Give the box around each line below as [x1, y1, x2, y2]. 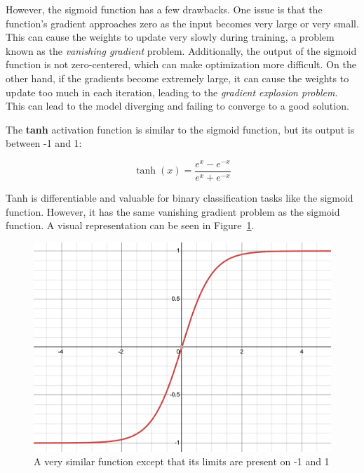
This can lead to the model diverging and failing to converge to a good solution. [6, 98, 349, 113]
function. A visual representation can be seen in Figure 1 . [6, 218, 255, 233]
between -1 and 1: [6, 136, 82, 150]
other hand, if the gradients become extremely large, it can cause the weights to [6, 70, 349, 85]
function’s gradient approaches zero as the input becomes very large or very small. [6, 15, 359, 30]
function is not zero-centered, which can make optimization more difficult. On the [6, 57, 356, 72]
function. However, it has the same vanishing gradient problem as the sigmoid [6, 204, 340, 219]
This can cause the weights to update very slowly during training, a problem [6, 30, 335, 44]
